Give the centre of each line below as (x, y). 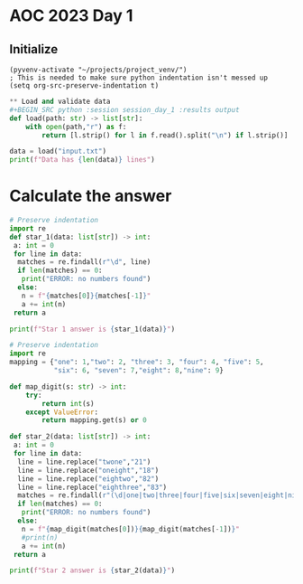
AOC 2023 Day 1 (71, 16)
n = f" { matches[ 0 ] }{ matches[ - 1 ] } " (86, 296)
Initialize (34, 49)
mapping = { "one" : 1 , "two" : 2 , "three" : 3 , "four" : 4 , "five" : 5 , (137, 363)
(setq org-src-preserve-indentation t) (84, 86)
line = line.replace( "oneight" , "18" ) (88, 470)
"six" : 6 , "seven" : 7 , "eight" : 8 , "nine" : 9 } (138, 371)
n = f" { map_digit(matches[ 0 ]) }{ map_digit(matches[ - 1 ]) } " (131, 529)
